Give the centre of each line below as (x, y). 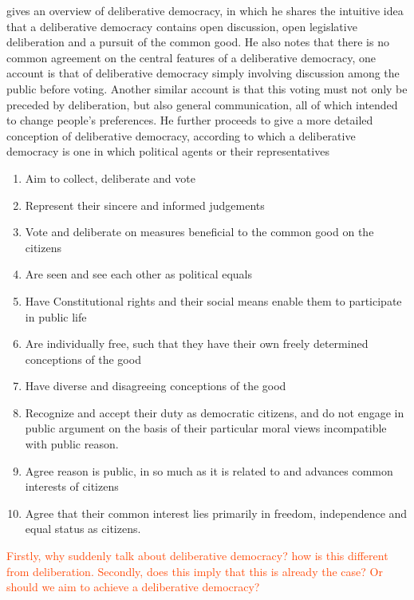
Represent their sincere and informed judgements (145, 205)
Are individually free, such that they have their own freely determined (197, 343)
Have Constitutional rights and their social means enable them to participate (213, 300)
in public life (56, 316)
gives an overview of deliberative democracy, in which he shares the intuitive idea (205, 10)
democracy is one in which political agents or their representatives (168, 151)
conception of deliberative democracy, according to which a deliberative (181, 135)
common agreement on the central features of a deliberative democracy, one (191, 57)
